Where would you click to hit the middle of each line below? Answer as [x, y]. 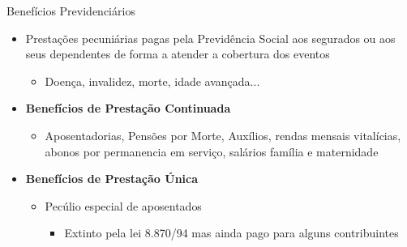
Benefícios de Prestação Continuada [128, 108]
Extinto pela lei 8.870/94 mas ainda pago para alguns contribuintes [231, 233]
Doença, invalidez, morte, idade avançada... [152, 81]
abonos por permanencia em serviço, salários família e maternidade [212, 151]
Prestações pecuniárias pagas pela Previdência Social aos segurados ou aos [210, 38]
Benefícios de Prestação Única [112, 179]
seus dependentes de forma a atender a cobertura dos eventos [178, 54]
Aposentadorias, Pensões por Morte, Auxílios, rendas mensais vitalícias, [223, 135]
